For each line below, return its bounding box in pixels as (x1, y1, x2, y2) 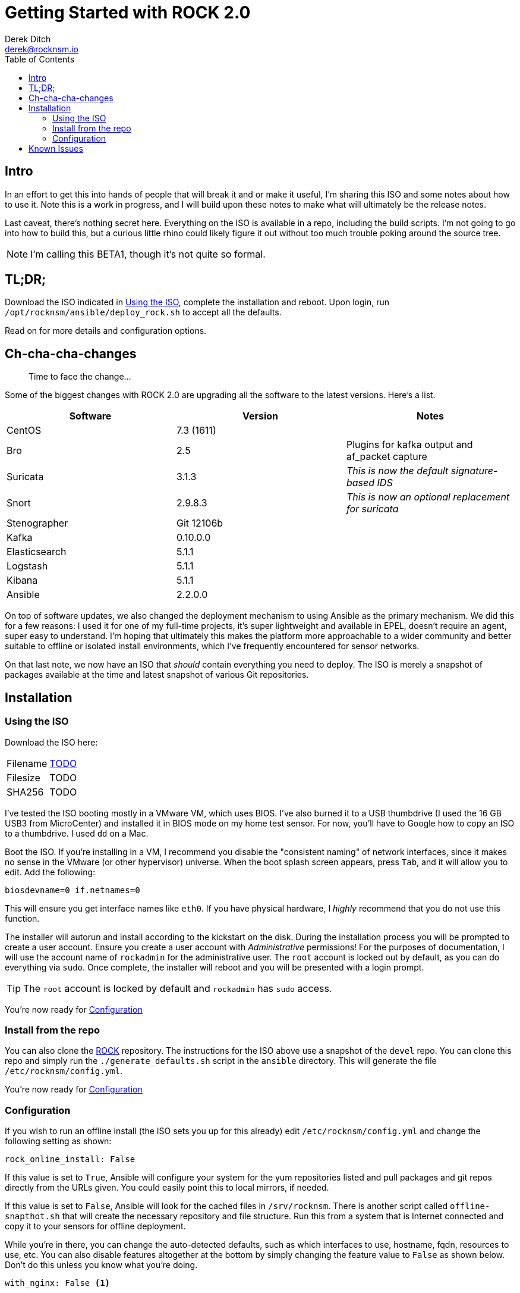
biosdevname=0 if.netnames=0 (5, 885, 140, 895)
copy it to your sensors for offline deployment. (5, 1221, 186, 1231)
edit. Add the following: (5, 866, 96, 877)
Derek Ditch (5, 33, 51, 44)
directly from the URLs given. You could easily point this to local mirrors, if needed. (5, 1182, 329, 1192)
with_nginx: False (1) (5, 1278, 111, 1288)
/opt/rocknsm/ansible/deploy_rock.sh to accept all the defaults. (5, 307, 282, 318)
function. (5, 913, 40, 923)
